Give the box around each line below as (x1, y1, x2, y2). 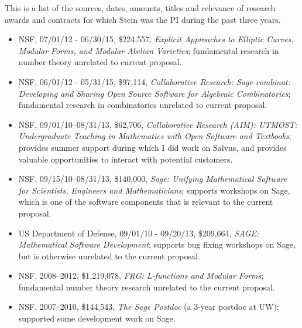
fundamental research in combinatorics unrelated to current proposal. (18, 99, 267, 111)
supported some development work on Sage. (18, 312, 176, 324)
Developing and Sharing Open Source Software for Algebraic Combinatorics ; (18, 87, 291, 99)
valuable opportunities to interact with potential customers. (18, 153, 233, 165)
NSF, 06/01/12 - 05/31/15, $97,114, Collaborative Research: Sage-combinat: (18, 75, 290, 87)
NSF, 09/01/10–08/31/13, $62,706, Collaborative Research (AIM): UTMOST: (18, 118, 297, 130)
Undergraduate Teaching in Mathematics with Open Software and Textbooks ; (18, 130, 291, 142)
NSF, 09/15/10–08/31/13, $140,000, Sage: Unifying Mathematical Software (18, 173, 287, 185)
